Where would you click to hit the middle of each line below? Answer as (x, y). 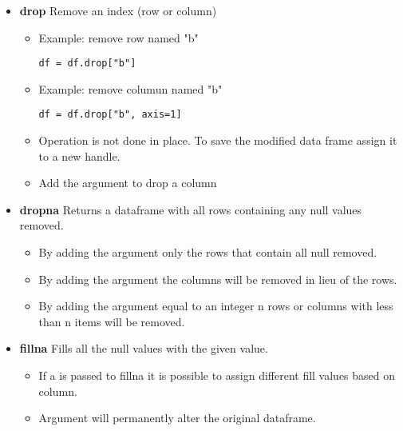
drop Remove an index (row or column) (118, 10)
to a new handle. (79, 156)
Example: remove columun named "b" (130, 88)
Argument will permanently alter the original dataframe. (177, 418)
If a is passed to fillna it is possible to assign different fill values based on (217, 375)
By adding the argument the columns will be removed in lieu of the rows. (218, 279)
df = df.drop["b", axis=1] (110, 115)
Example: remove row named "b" (119, 37)
